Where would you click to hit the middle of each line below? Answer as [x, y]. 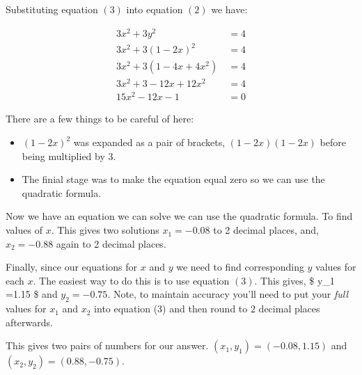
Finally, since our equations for [72, 267]
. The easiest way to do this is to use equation [131, 280]
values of [24, 230]
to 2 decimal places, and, [266, 230]
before [333, 142]
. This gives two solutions [105, 230]
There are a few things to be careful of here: [100, 119]
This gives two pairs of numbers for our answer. [107, 345]
